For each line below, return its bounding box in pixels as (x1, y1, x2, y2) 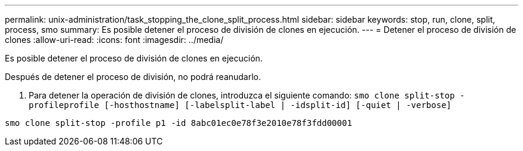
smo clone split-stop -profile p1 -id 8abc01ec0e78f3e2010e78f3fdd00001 (5, 118, 352, 128)
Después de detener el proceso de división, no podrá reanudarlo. (5, 72, 261, 82)
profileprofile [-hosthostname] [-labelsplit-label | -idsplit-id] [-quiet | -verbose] (29, 100, 452, 110)
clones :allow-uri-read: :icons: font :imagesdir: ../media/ (5, 35, 224, 45)
